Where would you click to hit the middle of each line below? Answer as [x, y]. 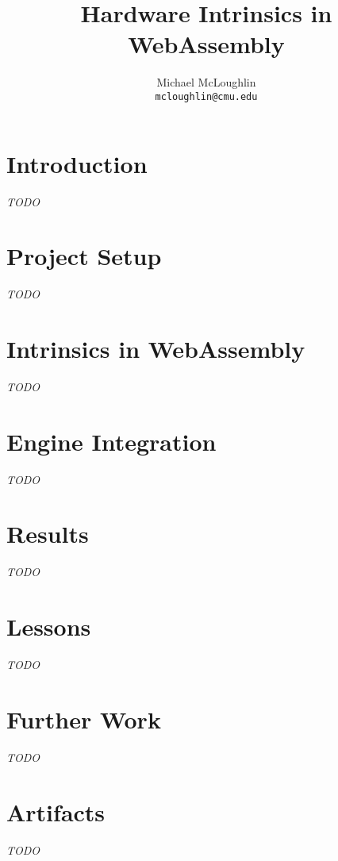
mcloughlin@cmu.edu [206, 96]
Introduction [77, 163]
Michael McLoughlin [206, 82]
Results [48, 534]
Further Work [84, 719]
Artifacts [56, 811]
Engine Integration [111, 441]
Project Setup [84, 256]
